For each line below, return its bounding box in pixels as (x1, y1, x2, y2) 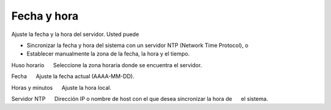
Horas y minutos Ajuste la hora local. (11, 84, 112, 91)
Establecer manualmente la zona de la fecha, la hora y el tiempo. (26, 50, 190, 57)
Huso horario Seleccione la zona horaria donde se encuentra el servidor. (11, 61, 202, 68)
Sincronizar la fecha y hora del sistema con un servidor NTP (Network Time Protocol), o (26, 42, 248, 49)
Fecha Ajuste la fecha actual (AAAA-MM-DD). (11, 73, 135, 80)
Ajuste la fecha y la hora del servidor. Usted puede (11, 31, 139, 38)
